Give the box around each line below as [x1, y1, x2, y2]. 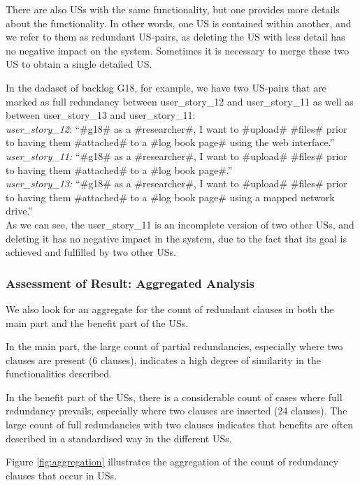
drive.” [6, 203, 33, 218]
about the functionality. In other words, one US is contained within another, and [6, 15, 352, 30]
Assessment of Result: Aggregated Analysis [6, 274, 255, 291]
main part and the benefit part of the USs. [6, 315, 189, 330]
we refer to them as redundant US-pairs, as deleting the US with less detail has [6, 29, 345, 44]
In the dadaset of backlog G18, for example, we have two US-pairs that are [6, 80, 326, 94]
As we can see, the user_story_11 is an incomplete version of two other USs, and [6, 217, 354, 231]
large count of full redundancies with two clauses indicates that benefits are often [6, 417, 354, 432]
